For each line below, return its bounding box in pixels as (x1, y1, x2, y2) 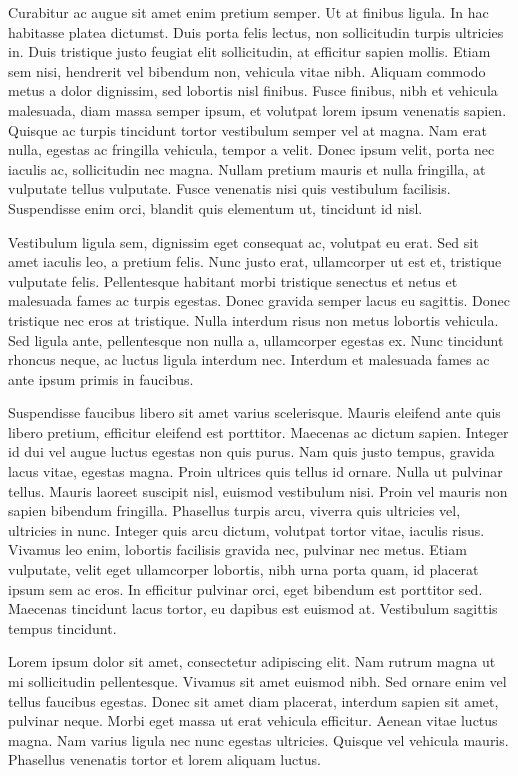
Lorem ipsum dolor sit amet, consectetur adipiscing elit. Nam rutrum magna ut (8, 651, 496, 672)
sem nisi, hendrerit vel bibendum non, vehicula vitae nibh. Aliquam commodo (8, 60, 486, 81)
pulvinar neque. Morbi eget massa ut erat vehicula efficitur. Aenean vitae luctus (8, 710, 498, 731)
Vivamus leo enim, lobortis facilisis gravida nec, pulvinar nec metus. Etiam (8, 539, 467, 560)
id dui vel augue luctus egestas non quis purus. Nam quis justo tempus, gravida (8, 441, 495, 462)
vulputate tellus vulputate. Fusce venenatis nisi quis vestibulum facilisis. (8, 178, 451, 199)
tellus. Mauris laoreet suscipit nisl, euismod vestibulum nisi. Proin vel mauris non (8, 480, 508, 501)
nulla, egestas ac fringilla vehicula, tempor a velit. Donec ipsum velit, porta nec (8, 139, 495, 160)
